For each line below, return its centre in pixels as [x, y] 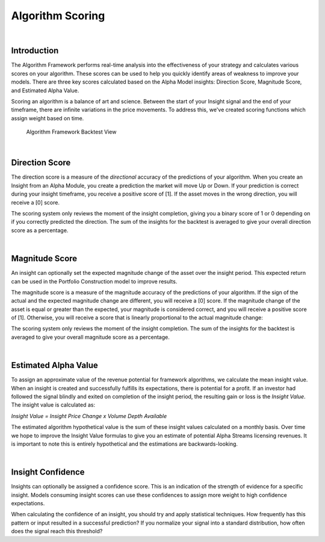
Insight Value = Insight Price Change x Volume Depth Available [89, 416]
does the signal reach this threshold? [57, 531]
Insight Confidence [48, 472]
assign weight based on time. [48, 118]
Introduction [35, 51]
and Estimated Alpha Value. [45, 90]
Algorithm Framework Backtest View [71, 132]
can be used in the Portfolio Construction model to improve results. [94, 281]
